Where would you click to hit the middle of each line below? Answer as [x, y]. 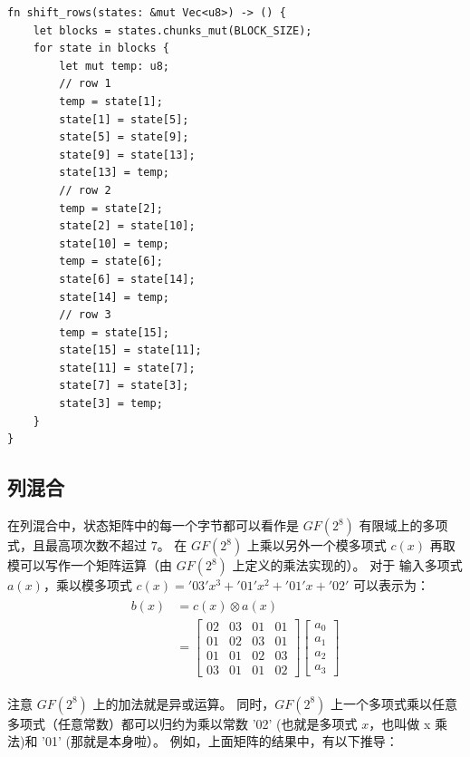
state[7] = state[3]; [124, 386]
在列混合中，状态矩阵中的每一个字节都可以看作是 [153, 525]
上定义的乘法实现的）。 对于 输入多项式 [347, 565]
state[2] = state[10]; [127, 226]
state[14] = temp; [114, 297]
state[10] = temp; [114, 243]
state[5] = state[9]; [124, 137]
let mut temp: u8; [114, 66]
